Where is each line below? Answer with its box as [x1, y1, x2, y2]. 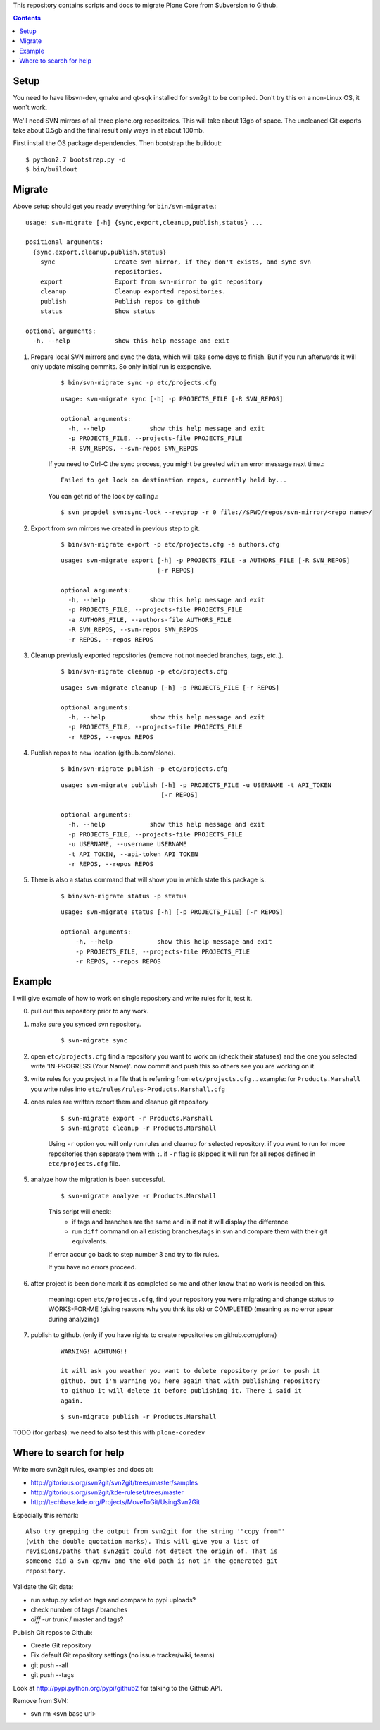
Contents [13, 14, 42, 23]
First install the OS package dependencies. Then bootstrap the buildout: [13, 139, 222, 147]
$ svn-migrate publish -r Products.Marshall [61, 1413, 217, 1420]
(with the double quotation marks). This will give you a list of [25, 1537, 260, 1545]
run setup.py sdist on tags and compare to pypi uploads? [30, 1595, 196, 1604]
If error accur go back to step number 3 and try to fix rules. [48, 1250, 220, 1258]
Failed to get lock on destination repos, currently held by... [61, 476, 288, 485]
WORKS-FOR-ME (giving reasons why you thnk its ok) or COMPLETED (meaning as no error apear [48, 1305, 334, 1313]
